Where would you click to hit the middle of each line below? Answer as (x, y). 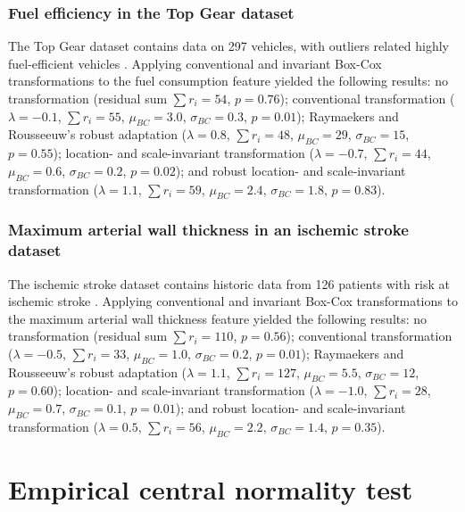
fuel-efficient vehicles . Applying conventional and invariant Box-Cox (195, 63)
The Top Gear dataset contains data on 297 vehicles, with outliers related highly (229, 46)
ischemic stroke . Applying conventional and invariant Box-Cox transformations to (233, 301)
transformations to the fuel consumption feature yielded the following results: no (228, 81)
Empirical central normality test (211, 488)
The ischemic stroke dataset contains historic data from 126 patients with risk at (229, 283)
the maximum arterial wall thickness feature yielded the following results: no (218, 318)
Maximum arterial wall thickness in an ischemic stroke (208, 230)
